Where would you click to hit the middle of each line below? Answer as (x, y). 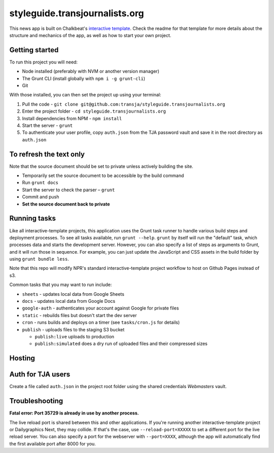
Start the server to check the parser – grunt (68, 190)
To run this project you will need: (44, 62)
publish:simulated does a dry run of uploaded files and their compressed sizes (121, 344)
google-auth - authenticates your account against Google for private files (100, 308)
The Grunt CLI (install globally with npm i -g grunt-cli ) (84, 78)
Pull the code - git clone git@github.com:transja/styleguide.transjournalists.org (124, 104)
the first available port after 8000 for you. (53, 443)
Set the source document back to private (66, 204)
